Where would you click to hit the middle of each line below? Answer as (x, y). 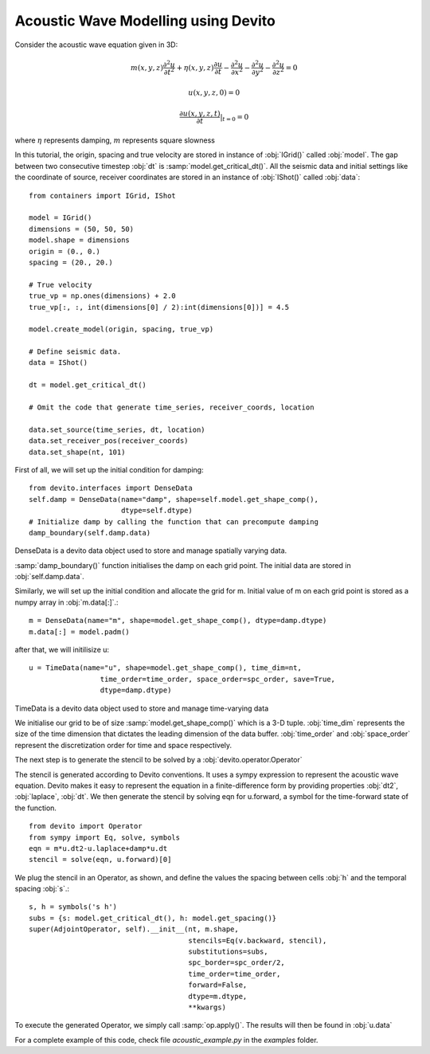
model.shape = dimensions (80, 240)
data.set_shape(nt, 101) (77, 452)
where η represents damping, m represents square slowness (115, 140)
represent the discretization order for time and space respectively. (123, 745)
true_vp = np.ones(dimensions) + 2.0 (103, 296)
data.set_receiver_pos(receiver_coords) (109, 441)
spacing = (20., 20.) (71, 262)
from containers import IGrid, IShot (103, 196)
